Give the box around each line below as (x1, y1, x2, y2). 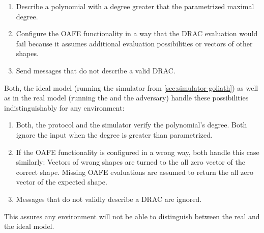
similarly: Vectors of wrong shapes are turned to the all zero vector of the (16, 157, 245, 167)
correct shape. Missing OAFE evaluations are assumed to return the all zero (16, 166, 253, 177)
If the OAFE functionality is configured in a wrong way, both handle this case (16, 146, 259, 157)
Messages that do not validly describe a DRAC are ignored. (16, 193, 202, 204)
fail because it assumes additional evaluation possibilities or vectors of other (16, 38, 253, 48)
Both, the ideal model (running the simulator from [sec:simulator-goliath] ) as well (4, 82, 258, 93)
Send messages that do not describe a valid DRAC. (16, 65, 175, 75)
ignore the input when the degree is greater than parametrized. (16, 129, 213, 140)
